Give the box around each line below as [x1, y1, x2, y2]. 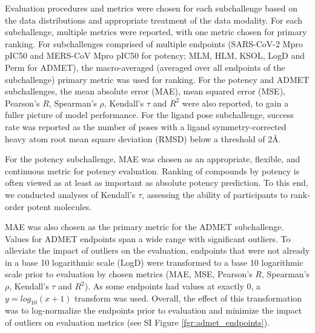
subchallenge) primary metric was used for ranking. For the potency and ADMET [5, 73, 310, 85]
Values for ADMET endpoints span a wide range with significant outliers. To [5, 232, 291, 245]
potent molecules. [27, 200, 92, 213]
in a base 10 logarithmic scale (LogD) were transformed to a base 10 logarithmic [5, 256, 303, 268]
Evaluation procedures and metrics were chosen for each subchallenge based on [5, 2, 297, 14]
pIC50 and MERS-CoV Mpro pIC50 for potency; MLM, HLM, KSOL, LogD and [5, 49, 305, 62]
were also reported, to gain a [182, 96, 289, 109]
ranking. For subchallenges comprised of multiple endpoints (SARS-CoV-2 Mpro [5, 37, 303, 50]
